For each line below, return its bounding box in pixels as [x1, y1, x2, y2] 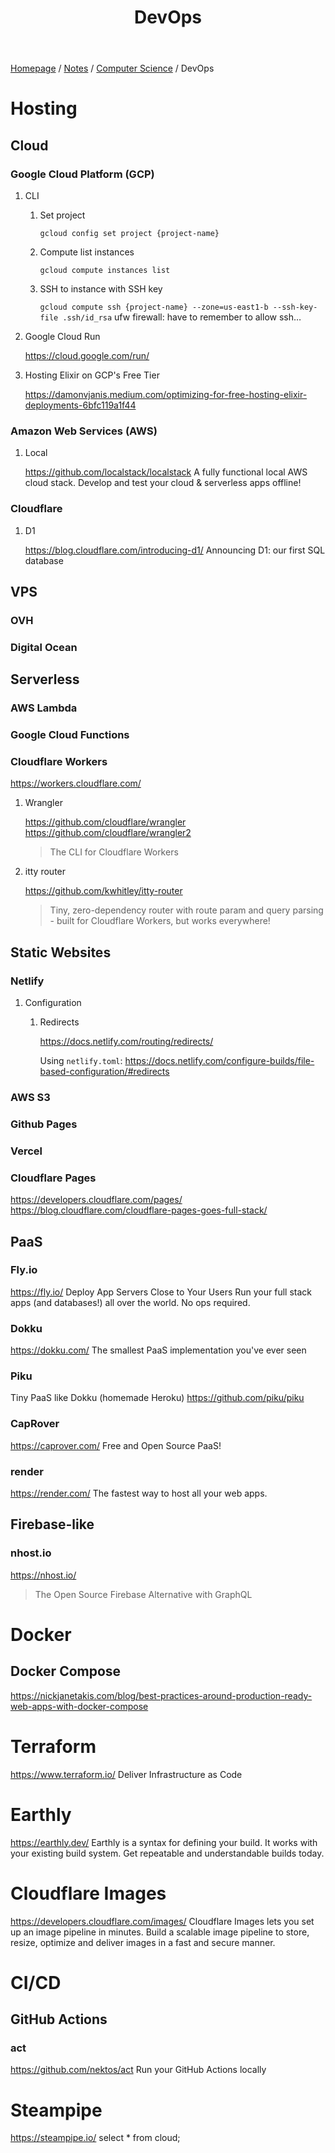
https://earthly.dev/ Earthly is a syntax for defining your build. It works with [10, 1836, 318, 1848]
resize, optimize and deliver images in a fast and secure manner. [10, 1936, 276, 1948]
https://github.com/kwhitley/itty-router [24, 885, 183, 897]
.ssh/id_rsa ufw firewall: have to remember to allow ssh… [62, 311, 302, 323]
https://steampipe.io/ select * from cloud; [10, 2132, 181, 2144]
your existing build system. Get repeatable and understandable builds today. [10, 1847, 325, 1859]
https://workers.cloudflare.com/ [10, 777, 142, 790]
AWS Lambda [10, 701, 78, 715]
